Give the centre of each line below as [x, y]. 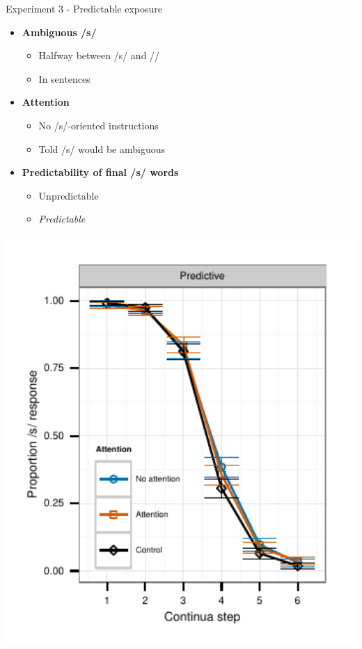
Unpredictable [69, 195]
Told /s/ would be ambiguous [102, 149]
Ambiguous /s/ [59, 32]
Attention [46, 102]
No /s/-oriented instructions [99, 125]
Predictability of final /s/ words [100, 172]
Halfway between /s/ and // [99, 55]
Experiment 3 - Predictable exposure [84, 8]
